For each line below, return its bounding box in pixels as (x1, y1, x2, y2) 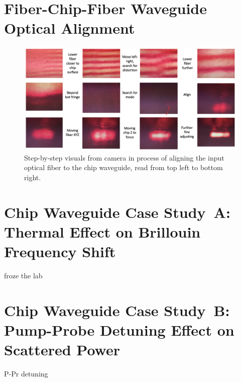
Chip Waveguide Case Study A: (4, 201, 230, 222)
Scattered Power (4, 339, 120, 360)
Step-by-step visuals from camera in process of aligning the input (24, 152, 224, 163)
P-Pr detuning (4, 368, 48, 379)
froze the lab (4, 270, 43, 281)
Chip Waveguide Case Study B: (4, 299, 230, 320)
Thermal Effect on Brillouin (4, 221, 201, 242)
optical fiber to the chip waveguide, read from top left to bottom (24, 162, 223, 173)
